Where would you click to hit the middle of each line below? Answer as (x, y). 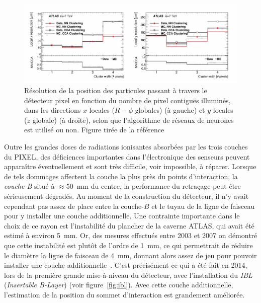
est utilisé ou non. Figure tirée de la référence (94, 130)
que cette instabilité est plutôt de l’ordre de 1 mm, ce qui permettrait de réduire (128, 245)
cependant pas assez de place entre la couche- (74, 206)
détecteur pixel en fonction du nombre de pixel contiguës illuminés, (127, 100)
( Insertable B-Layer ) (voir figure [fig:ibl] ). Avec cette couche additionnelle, (119, 285)
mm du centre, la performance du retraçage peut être (159, 186)
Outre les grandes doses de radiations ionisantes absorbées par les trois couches (126, 146)
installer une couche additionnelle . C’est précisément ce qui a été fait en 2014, (126, 265)
